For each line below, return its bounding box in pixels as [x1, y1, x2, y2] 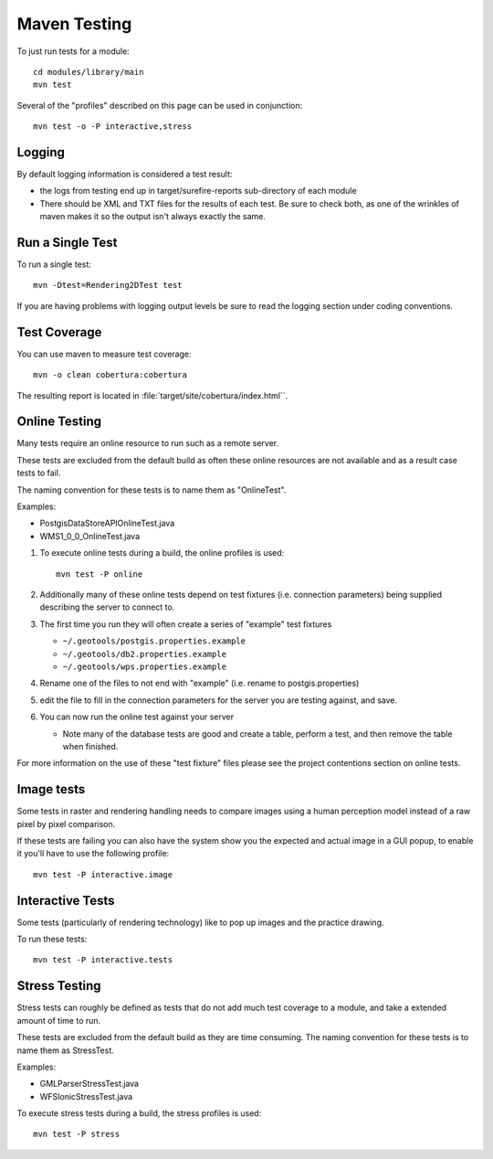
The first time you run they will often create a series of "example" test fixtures [39, 618, 332, 630]
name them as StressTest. [16, 1045, 114, 1056]
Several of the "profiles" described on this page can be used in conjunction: [16, 100, 303, 111]
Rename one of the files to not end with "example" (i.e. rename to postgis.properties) [39, 677, 360, 689]
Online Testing [16, 414, 102, 430]
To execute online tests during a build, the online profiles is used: [39, 548, 285, 558]
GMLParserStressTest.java [39, 1079, 140, 1090]
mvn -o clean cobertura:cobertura [33, 370, 187, 380]
